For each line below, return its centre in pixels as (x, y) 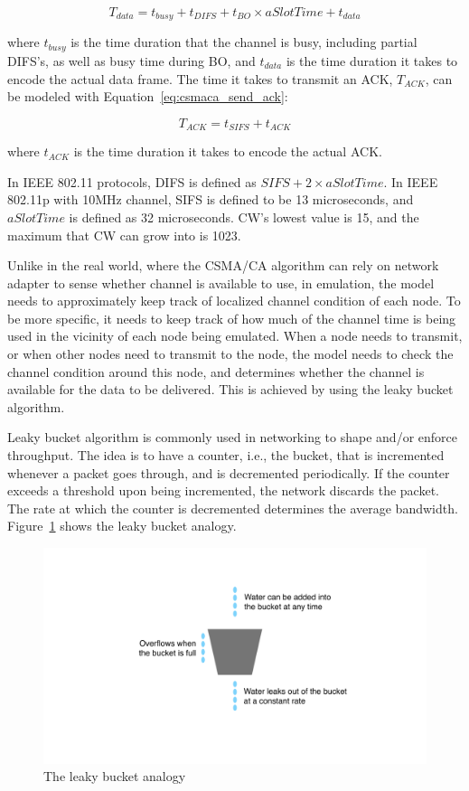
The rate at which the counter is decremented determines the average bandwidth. (233, 508)
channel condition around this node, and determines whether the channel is (216, 371)
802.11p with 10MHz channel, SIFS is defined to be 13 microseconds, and (211, 199)
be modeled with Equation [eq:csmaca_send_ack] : (148, 96)
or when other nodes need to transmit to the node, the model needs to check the (230, 354)
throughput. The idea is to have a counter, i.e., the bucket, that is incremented (226, 455)
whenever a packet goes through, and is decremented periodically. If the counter (229, 472)
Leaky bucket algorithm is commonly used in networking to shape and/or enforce (232, 437)
